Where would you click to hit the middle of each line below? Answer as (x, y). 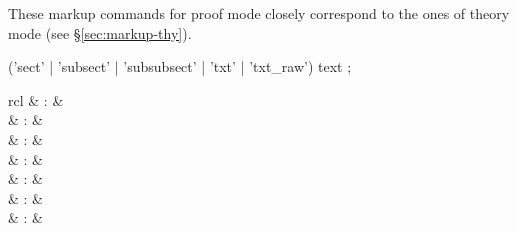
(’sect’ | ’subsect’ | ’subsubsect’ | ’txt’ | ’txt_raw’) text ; (180, 66)
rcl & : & (36, 99)
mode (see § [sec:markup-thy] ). (100, 32)
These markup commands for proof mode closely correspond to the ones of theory (259, 13)
